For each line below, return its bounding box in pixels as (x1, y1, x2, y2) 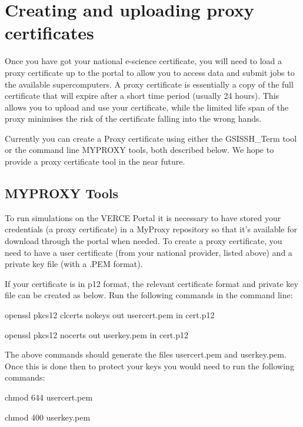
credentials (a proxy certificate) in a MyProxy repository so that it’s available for (5, 223, 298, 235)
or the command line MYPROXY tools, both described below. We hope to (5, 144, 274, 156)
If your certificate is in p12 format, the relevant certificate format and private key (5, 277, 298, 289)
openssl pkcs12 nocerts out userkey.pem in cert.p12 (5, 328, 188, 341)
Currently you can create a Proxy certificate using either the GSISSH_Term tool (5, 132, 297, 144)
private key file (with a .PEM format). (5, 258, 143, 270)
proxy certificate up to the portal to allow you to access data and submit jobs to (5, 66, 295, 78)
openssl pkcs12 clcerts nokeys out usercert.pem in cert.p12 (5, 309, 215, 321)
